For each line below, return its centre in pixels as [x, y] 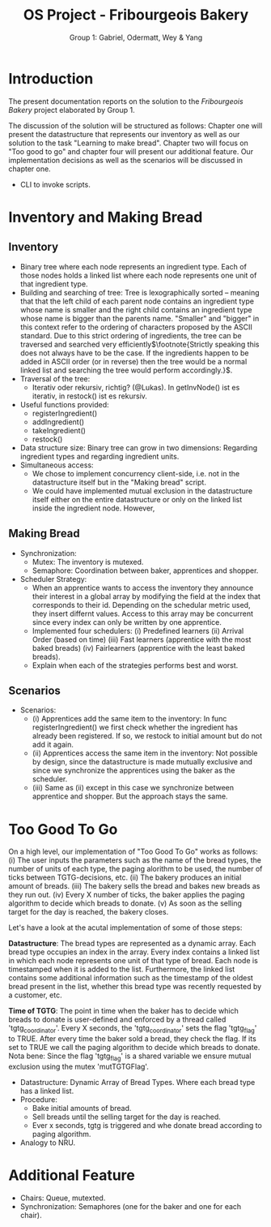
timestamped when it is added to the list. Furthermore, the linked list [122, 969]
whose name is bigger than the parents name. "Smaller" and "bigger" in [140, 318]
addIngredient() [58, 422]
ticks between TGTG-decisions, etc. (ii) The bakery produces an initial [125, 877]
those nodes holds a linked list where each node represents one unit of [138, 275]
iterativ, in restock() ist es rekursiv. [90, 396]
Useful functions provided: [64, 404]
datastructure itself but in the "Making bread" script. [119, 482]
